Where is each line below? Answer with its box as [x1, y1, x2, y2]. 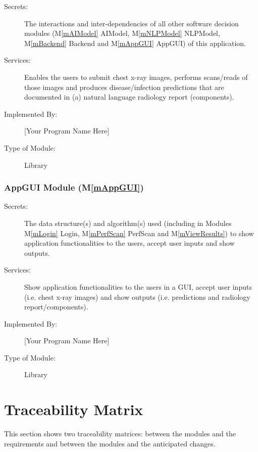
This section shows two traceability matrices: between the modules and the [4, 428, 236, 439]
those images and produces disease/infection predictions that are [24, 81, 224, 92]
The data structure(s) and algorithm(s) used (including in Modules [24, 217, 232, 228]
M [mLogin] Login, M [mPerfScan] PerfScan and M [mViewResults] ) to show [24, 228, 254, 238]
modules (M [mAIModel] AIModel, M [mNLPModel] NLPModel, [24, 28, 220, 38]
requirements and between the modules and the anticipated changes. [4, 438, 216, 448]
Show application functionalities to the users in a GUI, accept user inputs [24, 281, 252, 292]
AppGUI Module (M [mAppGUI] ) [4, 181, 144, 194]
